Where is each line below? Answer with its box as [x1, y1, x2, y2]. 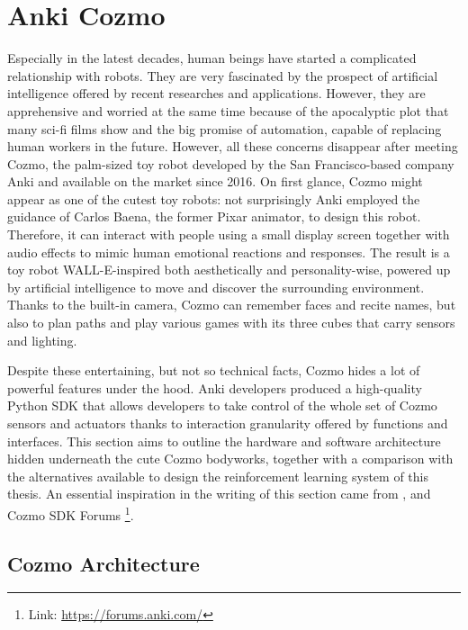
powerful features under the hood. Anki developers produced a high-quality [7, 378, 422, 397]
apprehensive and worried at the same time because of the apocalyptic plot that [7, 101, 449, 120]
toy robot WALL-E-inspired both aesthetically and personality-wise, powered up [7, 260, 451, 279]
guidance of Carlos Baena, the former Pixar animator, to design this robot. [7, 207, 421, 226]
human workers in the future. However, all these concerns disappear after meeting [7, 137, 458, 156]
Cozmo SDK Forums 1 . [7, 502, 134, 524]
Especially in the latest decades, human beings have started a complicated [7, 49, 417, 67]
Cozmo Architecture [7, 549, 200, 577]
